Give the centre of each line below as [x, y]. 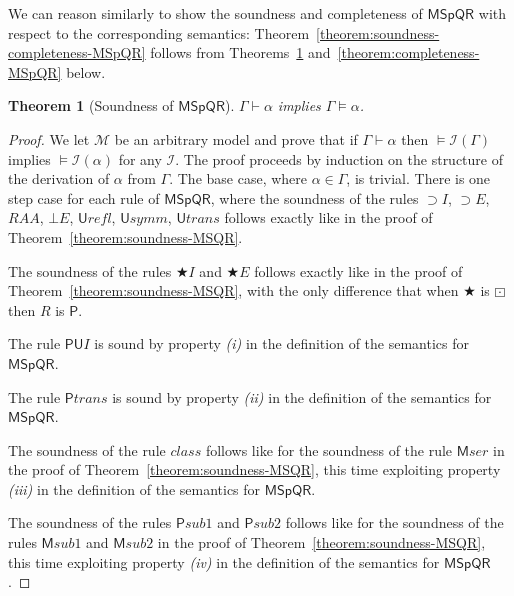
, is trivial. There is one [418, 178]
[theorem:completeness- [408, 52]
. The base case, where [238, 178]
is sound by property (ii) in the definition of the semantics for [302, 396]
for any [140, 158]
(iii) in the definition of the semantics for [134, 488]
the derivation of [59, 178]
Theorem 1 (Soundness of [91, 105]
